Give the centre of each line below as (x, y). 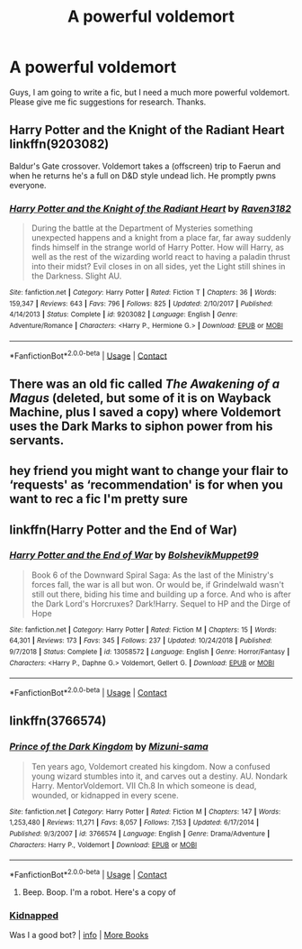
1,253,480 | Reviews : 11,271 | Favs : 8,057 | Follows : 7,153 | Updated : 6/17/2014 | (134, 823)
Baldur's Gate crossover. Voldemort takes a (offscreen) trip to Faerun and (145, 166)
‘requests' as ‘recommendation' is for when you (146, 485)
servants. (37, 440)
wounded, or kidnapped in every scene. (105, 795)
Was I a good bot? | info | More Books (79, 935)
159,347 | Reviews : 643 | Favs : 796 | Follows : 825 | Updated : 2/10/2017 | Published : (141, 304)
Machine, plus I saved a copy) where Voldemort (145, 412)
